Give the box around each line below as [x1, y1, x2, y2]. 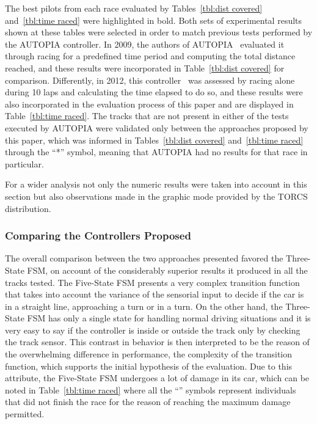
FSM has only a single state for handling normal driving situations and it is [27, 312, 311, 324]
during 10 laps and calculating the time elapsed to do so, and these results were [5, 86, 303, 98]
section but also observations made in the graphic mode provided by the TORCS [5, 189, 308, 202]
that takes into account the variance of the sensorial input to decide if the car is [5, 288, 304, 301]
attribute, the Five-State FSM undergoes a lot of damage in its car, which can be [5, 371, 310, 384]
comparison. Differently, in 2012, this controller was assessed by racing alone [5, 73, 295, 86]
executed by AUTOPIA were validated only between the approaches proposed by [5, 121, 308, 134]
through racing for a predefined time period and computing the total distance [5, 49, 296, 62]
